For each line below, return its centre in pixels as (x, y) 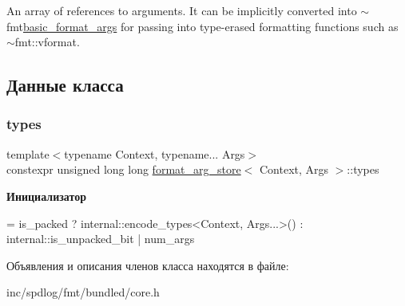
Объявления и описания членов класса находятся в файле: (148, 265)
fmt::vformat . (47, 42)
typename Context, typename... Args (155, 153)
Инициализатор (46, 196)
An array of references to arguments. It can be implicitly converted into (182, 10)
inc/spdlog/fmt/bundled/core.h (83, 292)
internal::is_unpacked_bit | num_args (101, 239)
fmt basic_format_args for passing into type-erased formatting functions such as (202, 26)
